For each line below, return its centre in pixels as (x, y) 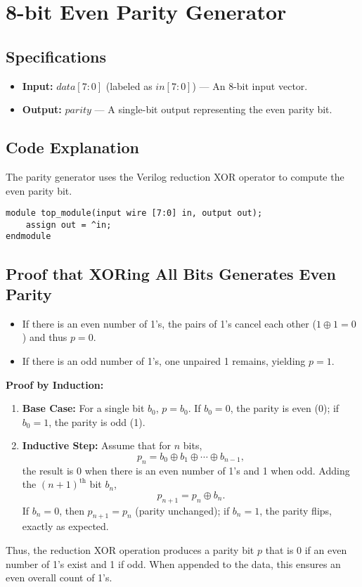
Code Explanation (72, 147)
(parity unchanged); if (182, 510)
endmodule (28, 237)
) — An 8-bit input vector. (250, 85)
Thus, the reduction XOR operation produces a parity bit (130, 550)
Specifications (56, 56)
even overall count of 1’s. (59, 578)
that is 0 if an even (306, 550)
